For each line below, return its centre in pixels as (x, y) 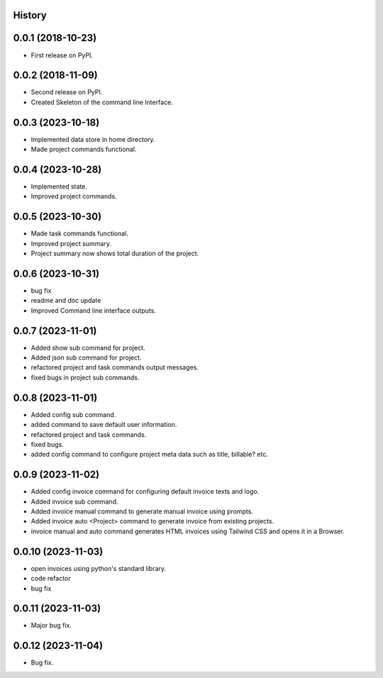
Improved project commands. (74, 196)
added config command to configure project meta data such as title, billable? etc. (150, 455)
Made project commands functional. (84, 150)
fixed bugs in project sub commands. (85, 377)
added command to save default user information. (104, 425)
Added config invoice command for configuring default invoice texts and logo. (145, 491)
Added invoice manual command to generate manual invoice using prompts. (142, 511)
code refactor (51, 579)
